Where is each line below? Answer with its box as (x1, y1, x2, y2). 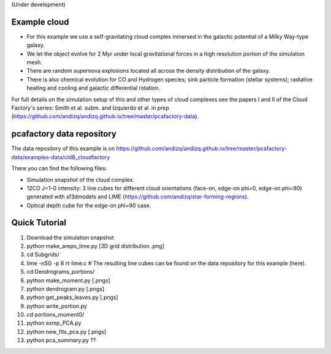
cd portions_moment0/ (26, 311, 85, 318)
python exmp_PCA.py (26, 319, 82, 327)
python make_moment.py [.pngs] (26, 276, 110, 284)
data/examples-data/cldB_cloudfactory (11, 153, 110, 160)
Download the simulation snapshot (26, 233, 115, 241)
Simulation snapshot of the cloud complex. (26, 176, 135, 183)
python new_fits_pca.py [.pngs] (26, 328, 107, 335)
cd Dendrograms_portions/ (26, 268, 95, 276)
